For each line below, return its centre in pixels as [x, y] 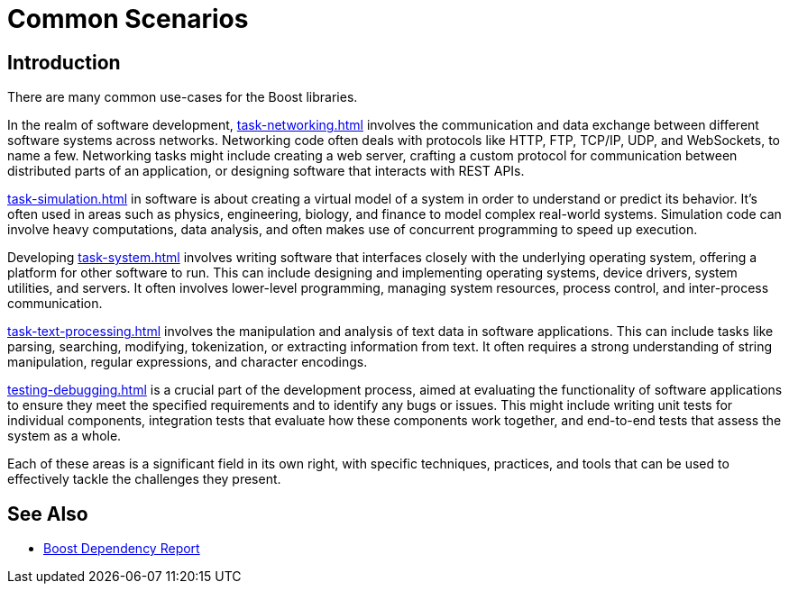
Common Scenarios [128, 19]
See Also [48, 514]
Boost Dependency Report [122, 549]
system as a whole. [64, 436]
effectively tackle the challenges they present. [144, 479]
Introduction [64, 62]
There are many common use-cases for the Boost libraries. [183, 97]
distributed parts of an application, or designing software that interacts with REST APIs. [266, 171]
